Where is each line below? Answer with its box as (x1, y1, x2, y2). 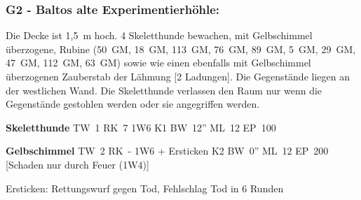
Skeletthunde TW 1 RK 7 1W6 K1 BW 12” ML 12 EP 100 (6, 120, 276, 134)
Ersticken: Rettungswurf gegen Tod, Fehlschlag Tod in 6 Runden (6, 180, 284, 195)
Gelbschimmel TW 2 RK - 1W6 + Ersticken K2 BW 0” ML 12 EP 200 (6, 143, 329, 158)
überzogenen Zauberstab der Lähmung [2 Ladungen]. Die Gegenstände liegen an (6, 69, 350, 83)
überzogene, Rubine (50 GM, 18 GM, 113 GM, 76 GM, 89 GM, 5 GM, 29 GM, (6, 41, 356, 56)
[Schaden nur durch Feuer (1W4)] (6, 157, 149, 171)
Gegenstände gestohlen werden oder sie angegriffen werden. (6, 97, 260, 111)
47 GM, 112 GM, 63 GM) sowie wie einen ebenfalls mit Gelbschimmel (6, 55, 311, 70)
